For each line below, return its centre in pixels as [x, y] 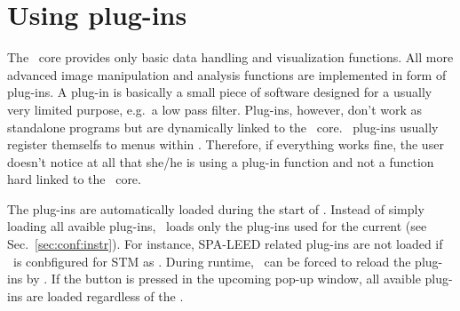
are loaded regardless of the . [105, 295]
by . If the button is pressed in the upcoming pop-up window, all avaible [223, 279]
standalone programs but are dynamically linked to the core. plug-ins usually [223, 127]
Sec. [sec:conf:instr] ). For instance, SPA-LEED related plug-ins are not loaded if [225, 244]
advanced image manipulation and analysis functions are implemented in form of [227, 74]
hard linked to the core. [74, 179]
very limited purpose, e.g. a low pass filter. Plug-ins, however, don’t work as [215, 109]
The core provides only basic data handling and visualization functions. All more [230, 57]
